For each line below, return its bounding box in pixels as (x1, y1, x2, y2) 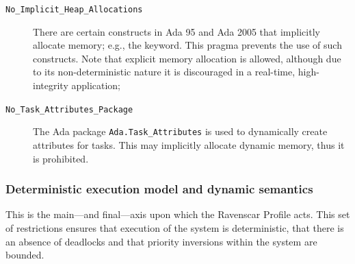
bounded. (5, 248, 44, 262)
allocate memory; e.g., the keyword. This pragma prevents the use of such (33, 38, 342, 52)
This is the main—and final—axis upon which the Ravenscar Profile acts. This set (5, 207, 350, 221)
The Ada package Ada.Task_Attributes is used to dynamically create (33, 124, 328, 139)
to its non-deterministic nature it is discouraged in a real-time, (33, 64, 295, 79)
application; (71, 78, 121, 93)
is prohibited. (33, 151, 89, 165)
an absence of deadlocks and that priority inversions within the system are (5, 234, 317, 248)
